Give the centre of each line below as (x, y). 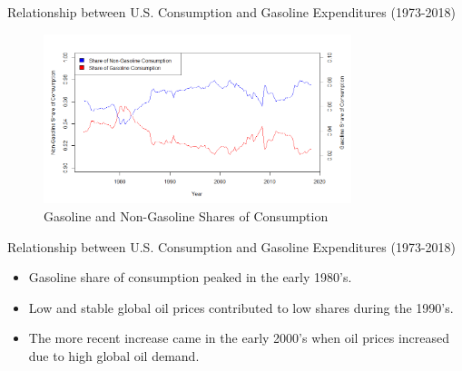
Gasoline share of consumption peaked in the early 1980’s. (190, 277)
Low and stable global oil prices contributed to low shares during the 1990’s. (241, 307)
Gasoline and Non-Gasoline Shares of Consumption (186, 215)
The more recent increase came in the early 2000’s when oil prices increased (239, 338)
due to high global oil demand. (114, 355)
